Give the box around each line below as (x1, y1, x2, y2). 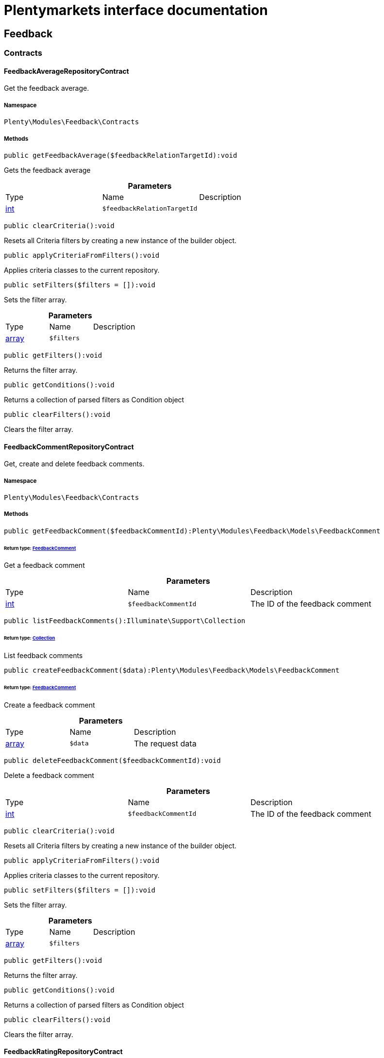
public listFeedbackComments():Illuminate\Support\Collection (4, 617, 246, 625)
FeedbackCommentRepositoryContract (4, 442, 134, 451)
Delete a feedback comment (4, 771, 94, 779)
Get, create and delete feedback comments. (4, 460, 145, 468)
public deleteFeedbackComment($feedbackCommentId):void (4, 756, 221, 764)
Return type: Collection (4, 635, 55, 641)
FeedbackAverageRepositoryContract (4, 66, 129, 75)
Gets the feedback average (4, 165, 91, 174)
